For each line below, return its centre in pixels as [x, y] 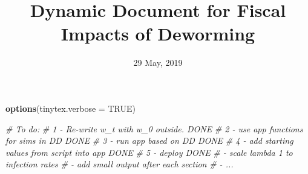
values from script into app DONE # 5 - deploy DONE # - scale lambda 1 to [149, 152]
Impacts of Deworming [158, 34]
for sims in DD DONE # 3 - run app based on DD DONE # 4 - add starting [149, 140]
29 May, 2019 [158, 63]
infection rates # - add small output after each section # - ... [120, 164]
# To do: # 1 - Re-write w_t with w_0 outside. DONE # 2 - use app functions [154, 128]
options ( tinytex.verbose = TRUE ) [70, 108]
